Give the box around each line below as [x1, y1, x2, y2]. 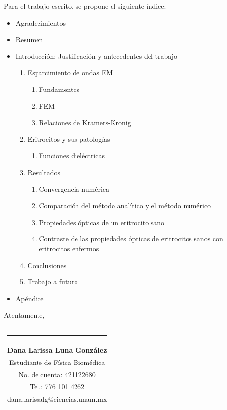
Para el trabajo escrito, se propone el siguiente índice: [4, 1, 166, 11]
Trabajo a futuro [27, 276, 78, 287]
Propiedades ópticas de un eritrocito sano [39, 217, 165, 227]
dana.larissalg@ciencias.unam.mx [7, 394, 107, 404]
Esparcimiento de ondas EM [27, 67, 113, 78]
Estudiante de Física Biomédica [9, 357, 105, 367]
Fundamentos [39, 84, 79, 94]
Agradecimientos [15, 17, 66, 28]
